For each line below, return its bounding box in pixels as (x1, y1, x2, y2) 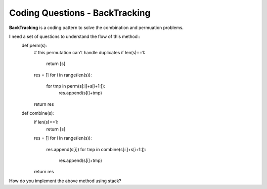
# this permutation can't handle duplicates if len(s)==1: (34, 49, 146, 55)
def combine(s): (21, 110, 54, 116)
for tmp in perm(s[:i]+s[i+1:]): (46, 83, 106, 89)
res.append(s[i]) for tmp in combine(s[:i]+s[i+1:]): (46, 146, 146, 152)
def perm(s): (21, 42, 47, 49)
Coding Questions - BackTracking (9, 7, 151, 18)
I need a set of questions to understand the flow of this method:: (9, 33, 140, 39)
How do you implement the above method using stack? (9, 178, 122, 184)
